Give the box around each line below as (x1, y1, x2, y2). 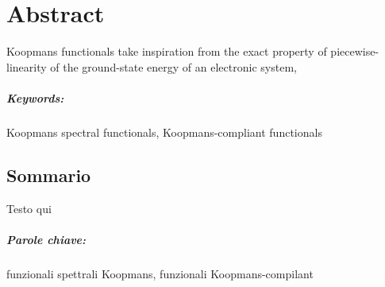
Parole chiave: (6, 231, 87, 247)
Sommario (6, 162, 91, 187)
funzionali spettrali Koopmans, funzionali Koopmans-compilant (6, 265, 314, 281)
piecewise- (330, 43, 379, 60)
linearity (6, 58, 47, 75)
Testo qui (6, 200, 52, 216)
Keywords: (6, 89, 64, 106)
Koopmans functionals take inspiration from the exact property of (6, 43, 327, 60)
